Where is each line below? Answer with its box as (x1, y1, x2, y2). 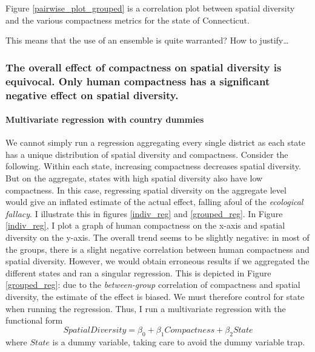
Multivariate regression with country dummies (5, 113, 204, 126)
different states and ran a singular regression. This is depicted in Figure (5, 266, 271, 279)
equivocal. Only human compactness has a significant (5, 73, 270, 88)
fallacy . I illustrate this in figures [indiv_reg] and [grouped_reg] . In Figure (5, 207, 283, 220)
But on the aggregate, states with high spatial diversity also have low (5, 172, 263, 184)
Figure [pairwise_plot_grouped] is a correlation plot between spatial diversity (5, 2, 295, 14)
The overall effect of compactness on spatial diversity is (5, 59, 282, 74)
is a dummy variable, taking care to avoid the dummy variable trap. (52, 335, 305, 348)
